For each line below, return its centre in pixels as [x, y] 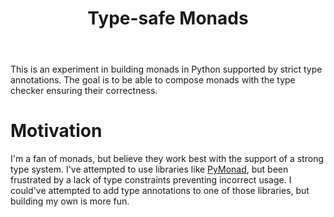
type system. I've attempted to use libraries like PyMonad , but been [149, 169]
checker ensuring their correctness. [84, 91]
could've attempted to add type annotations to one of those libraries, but [160, 191]
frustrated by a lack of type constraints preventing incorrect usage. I [151, 180]
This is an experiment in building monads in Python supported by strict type [166, 69]
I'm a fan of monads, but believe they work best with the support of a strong [167, 159]
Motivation [56, 131]
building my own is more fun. [70, 201]
